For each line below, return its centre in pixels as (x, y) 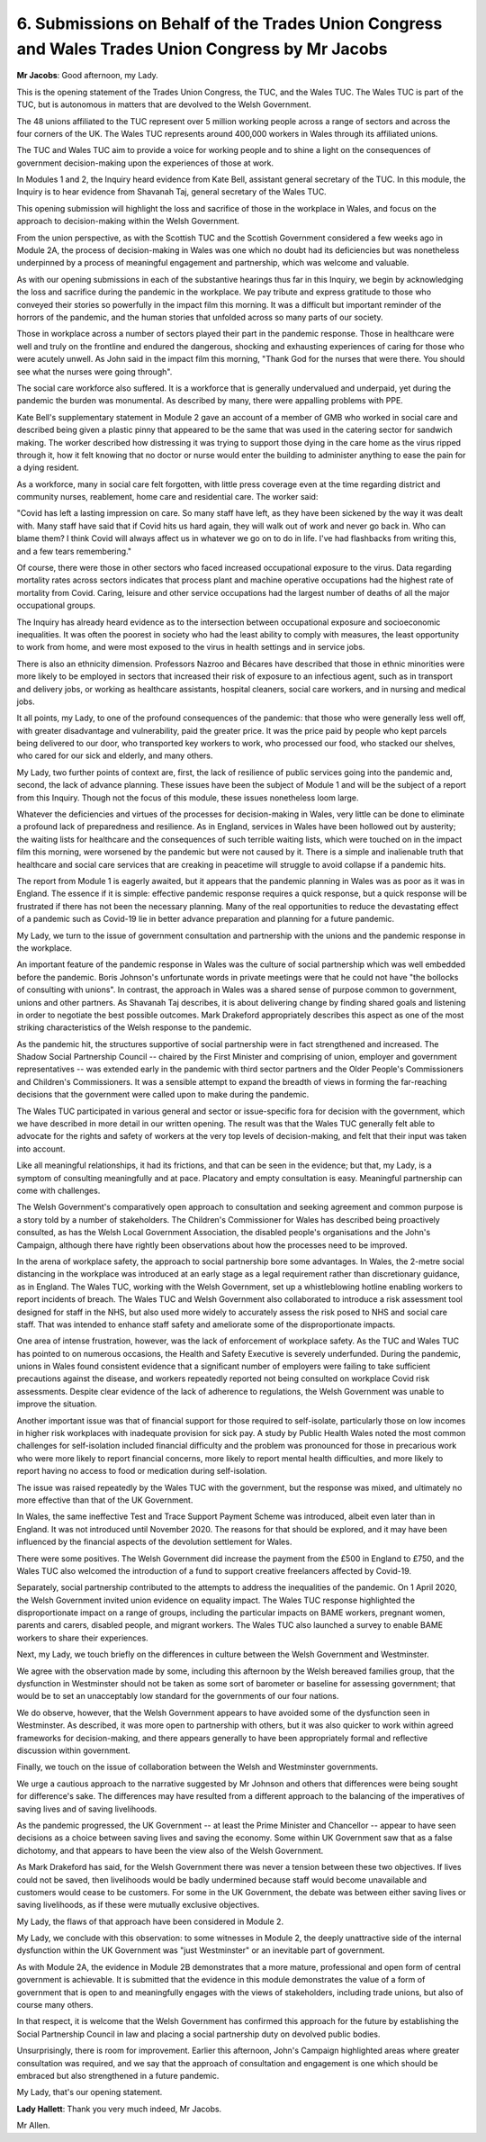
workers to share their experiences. (82, 1638)
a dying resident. (48, 467)
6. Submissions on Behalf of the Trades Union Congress (229, 23)
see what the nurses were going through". (94, 371)
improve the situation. (57, 1404)
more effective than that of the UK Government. (105, 1500)
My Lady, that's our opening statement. (90, 2092)
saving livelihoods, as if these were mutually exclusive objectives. (138, 1905)
